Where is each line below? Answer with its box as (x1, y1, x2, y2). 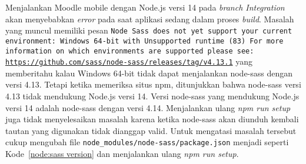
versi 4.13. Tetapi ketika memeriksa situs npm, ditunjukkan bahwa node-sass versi (5, 78, 301, 91)
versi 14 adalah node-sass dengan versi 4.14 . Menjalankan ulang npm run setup (5, 101, 291, 113)
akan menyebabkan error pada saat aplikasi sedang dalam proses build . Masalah (5, 12, 294, 25)
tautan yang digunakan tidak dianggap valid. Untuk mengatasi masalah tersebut (5, 124, 297, 136)
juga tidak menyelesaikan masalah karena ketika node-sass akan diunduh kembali (5, 113, 299, 125)
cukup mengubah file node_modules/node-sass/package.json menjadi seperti (5, 136, 289, 148)
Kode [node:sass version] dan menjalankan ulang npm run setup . (5, 148, 239, 160)
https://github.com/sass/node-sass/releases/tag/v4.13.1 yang (5, 55, 253, 68)
